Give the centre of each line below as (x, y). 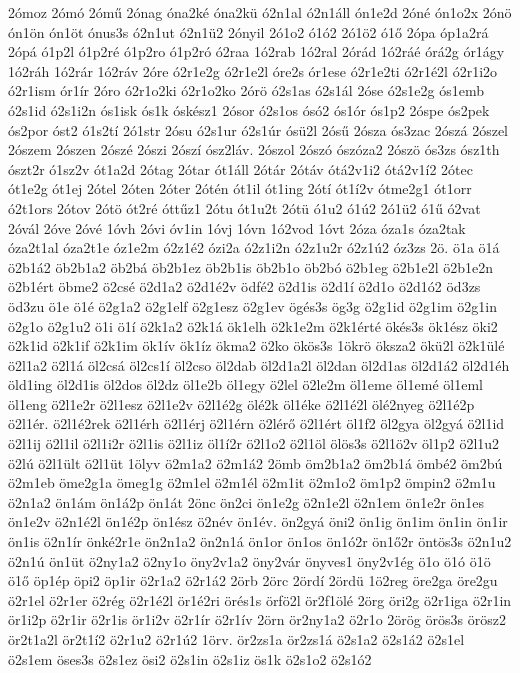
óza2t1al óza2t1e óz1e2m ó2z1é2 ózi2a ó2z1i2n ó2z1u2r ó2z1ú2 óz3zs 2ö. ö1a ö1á (254, 247)
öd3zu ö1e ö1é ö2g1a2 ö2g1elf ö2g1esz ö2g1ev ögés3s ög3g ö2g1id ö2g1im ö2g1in (252, 305)
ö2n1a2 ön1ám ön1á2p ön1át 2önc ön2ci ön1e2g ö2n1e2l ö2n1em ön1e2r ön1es (246, 501)
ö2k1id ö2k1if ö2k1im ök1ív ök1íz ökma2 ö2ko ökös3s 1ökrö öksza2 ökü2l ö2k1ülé (256, 345)
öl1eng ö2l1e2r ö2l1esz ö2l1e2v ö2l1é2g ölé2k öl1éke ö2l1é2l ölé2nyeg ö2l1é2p (241, 403)
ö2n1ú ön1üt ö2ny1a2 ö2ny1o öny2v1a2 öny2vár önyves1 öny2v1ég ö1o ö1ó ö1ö (249, 560)
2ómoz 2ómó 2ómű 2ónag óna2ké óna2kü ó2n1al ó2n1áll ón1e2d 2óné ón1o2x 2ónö (260, 12)
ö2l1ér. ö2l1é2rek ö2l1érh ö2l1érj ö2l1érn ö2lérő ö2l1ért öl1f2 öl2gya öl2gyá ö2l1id (256, 423)
